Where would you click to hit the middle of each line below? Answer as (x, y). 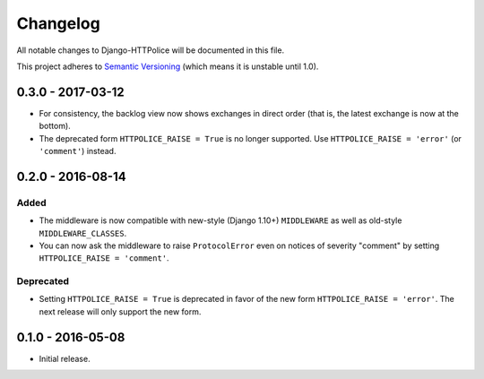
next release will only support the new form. (120, 311)
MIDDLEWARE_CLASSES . (83, 233)
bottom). (55, 126)
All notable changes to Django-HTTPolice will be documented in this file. (151, 50)
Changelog (58, 23)
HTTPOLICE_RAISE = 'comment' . (104, 258)
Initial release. (65, 358)
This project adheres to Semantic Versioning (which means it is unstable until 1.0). (168, 66)
